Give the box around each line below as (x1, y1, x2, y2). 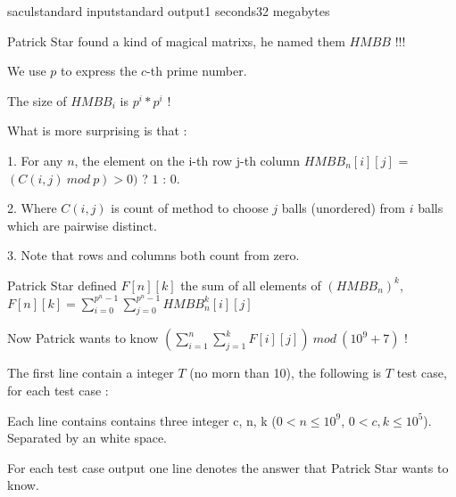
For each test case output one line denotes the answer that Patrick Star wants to (7, 458, 449, 477)
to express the (61, 61, 137, 80)
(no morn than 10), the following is (189, 363, 382, 382)
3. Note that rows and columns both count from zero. (7, 246, 300, 265)
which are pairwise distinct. (7, 216, 157, 234)
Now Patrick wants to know (7, 329, 159, 347)
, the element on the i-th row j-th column (74, 151, 300, 169)
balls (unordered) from (281, 199, 406, 217)
